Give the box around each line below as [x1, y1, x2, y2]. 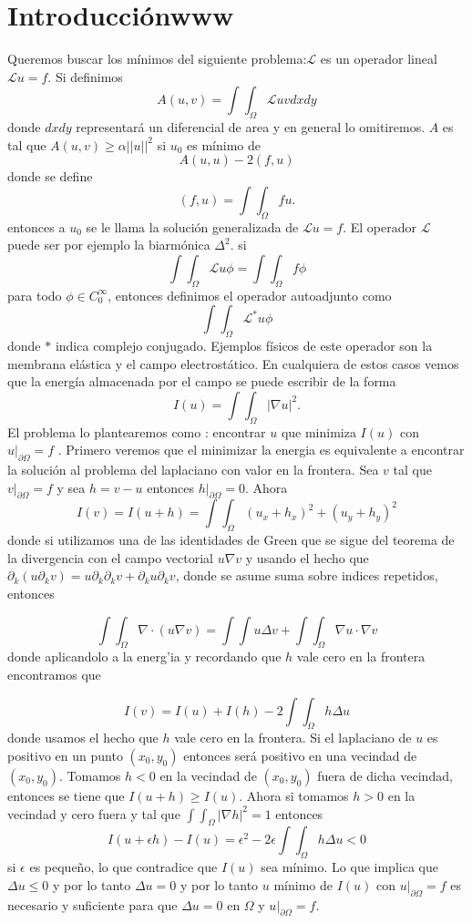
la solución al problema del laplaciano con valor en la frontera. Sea [7, 460, 379, 479]
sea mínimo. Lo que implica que [261, 857, 438, 877]
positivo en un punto [7, 745, 123, 764]
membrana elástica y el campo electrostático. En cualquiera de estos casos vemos [7, 354, 459, 373]
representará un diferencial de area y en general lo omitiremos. [76, 118, 426, 137]
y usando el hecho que [245, 548, 369, 567]
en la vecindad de [159, 765, 257, 785]
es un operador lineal [320, 49, 437, 68]
